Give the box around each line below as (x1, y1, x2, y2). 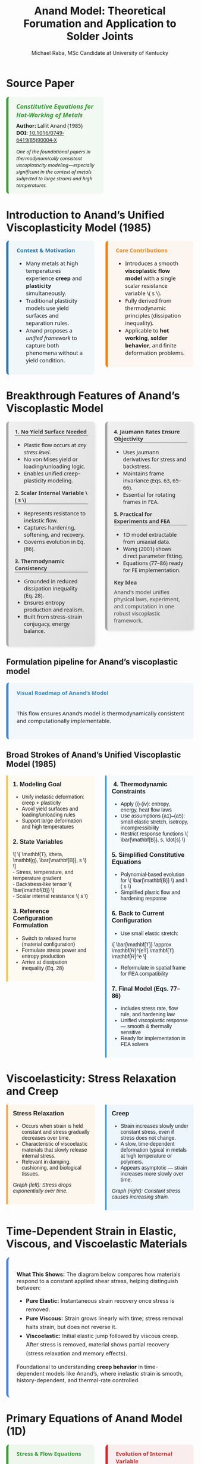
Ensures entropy (23, 599, 65, 607)
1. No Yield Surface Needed (14, 428, 87, 436)
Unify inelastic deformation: (21, 793, 84, 801)
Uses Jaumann (123, 448, 159, 456)
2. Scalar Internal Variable (14, 489, 84, 497)
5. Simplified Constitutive (112, 851, 185, 858)
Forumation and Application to (23, 17, 177, 30)
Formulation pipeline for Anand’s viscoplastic (6, 657, 178, 667)
